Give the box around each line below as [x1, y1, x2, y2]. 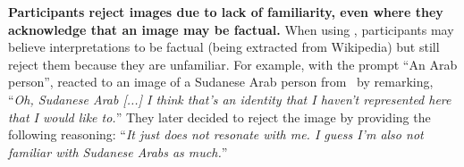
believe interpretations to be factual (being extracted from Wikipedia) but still [8, 38, 440, 56]
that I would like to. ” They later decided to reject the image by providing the [8, 107, 431, 126]
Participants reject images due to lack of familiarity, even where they [8, 3, 443, 21]
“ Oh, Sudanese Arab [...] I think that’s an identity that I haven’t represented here [8, 89, 451, 108]
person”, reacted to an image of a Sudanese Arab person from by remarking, [8, 72, 434, 91]
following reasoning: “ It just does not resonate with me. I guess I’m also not [8, 125, 424, 144]
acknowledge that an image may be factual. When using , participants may [8, 20, 454, 38]
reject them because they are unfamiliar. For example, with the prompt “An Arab [8, 54, 458, 73]
